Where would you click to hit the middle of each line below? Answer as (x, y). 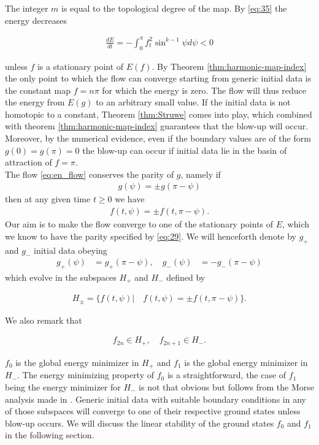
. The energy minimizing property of (86, 375)
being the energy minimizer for (63, 386)
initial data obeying (70, 250)
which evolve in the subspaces (61, 277)
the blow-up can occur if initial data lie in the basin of (185, 150)
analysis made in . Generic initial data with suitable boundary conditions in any (156, 399)
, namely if (201, 174)
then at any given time (48, 199)
